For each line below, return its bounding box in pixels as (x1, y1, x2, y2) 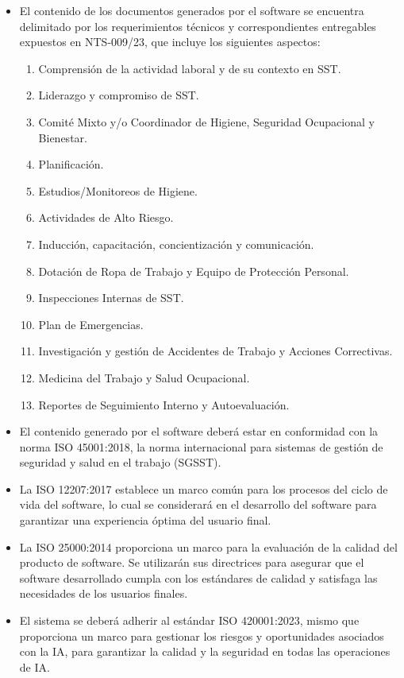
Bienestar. (38, 129, 87, 145)
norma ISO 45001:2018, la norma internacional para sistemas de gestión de (19, 438, 383, 455)
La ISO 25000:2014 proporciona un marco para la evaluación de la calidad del (19, 538, 398, 555)
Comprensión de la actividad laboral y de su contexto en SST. (38, 60, 341, 76)
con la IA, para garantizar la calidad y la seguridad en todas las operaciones (19, 643, 391, 660)
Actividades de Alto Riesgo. (38, 209, 174, 226)
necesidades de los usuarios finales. (19, 585, 188, 602)
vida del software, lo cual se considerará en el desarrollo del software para (19, 496, 377, 513)
